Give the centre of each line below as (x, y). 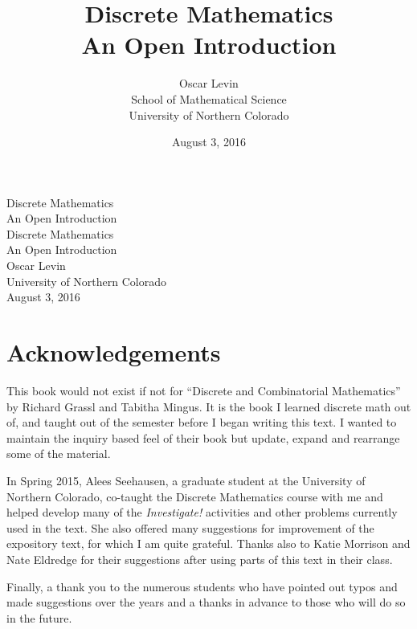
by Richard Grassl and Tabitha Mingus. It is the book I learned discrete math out (209, 406)
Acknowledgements (114, 352)
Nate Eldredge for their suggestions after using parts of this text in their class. (200, 559)
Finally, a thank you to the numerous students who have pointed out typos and (202, 586)
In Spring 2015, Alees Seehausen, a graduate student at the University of (186, 480)
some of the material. (59, 453)
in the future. (39, 617)
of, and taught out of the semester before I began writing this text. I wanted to (202, 422)
